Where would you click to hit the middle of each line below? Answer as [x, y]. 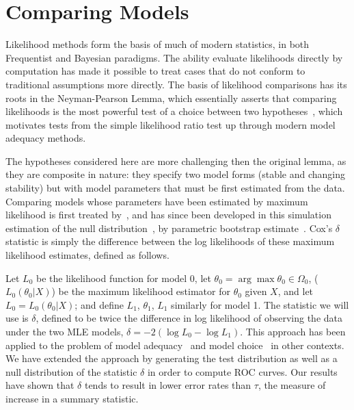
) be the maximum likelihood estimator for [141, 291]
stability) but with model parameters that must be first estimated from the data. [175, 188]
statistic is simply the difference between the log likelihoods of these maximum [170, 241]
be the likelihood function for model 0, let [123, 278]
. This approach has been [293, 331]
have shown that [40, 385]
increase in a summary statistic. [72, 398]
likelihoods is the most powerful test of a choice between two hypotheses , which [174, 111]
